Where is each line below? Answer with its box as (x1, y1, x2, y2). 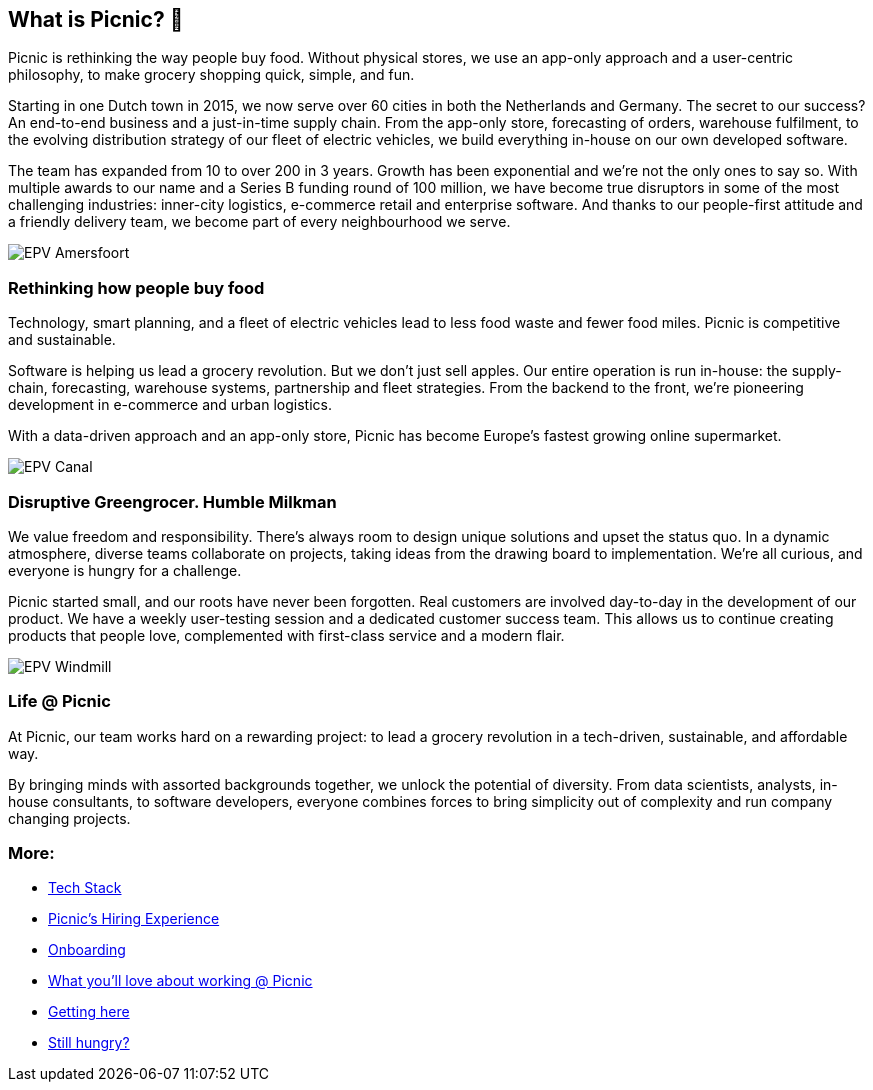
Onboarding (48, 941, 126, 959)
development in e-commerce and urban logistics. (8, 396, 332, 414)
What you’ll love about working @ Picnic (48, 972, 313, 990)
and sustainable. (8, 331, 116, 349)
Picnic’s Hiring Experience (48, 910, 220, 928)
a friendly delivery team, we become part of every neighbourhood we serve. (8, 213, 511, 231)
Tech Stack (48, 879, 122, 897)
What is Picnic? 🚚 (8, 7, 184, 32)
